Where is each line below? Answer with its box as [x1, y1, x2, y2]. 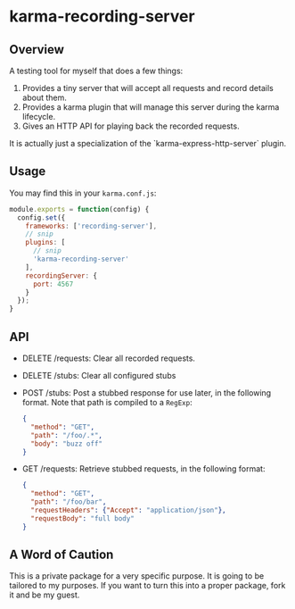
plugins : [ [25, 238, 66, 247]
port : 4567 [32, 279, 74, 288]
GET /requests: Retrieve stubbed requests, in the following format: [21, 463, 266, 474]
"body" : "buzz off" [30, 439, 103, 448]
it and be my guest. [9, 589, 80, 600]
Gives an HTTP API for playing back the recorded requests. [21, 121, 240, 131]
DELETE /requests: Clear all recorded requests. [21, 353, 196, 363]
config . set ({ [17, 213, 66, 222]
